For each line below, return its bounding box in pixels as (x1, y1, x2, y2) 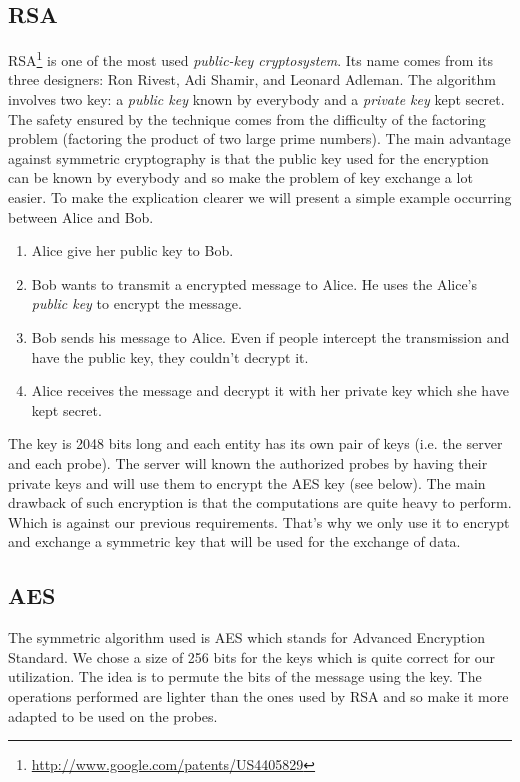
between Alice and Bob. (8, 206, 154, 227)
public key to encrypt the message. (31, 293, 242, 314)
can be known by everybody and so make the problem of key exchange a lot (8, 167, 473, 188)
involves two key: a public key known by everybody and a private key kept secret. (8, 89, 505, 110)
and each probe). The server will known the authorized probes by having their (8, 452, 488, 473)
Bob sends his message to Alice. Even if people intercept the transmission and (31, 326, 510, 347)
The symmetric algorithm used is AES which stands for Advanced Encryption (8, 627, 485, 648)
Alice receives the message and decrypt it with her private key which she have (31, 380, 509, 401)
